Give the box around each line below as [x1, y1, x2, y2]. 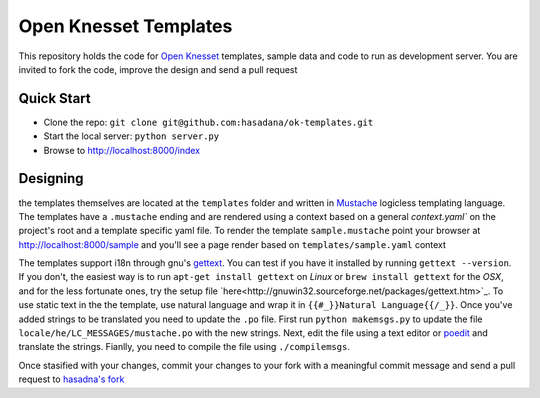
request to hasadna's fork [18, 373, 125, 385]
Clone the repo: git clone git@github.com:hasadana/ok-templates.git [43, 116, 374, 128]
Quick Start [18, 90, 91, 107]
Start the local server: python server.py [43, 130, 220, 142]
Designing [18, 170, 84, 187]
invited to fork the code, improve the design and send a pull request [18, 63, 298, 75]
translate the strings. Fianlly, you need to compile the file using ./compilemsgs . [18, 341, 350, 353]
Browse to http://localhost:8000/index [43, 144, 200, 156]
